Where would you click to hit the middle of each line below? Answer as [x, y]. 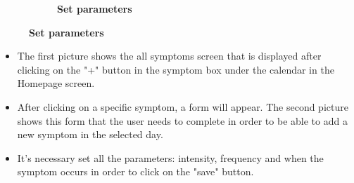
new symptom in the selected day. [90, 134]
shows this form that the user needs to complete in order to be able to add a [182, 120]
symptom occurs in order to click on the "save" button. [135, 171]
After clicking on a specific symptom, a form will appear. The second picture [183, 106]
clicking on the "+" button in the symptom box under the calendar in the [176, 69]
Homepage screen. [56, 83]
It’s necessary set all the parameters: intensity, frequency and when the [170, 157]
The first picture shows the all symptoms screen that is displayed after [169, 56]
